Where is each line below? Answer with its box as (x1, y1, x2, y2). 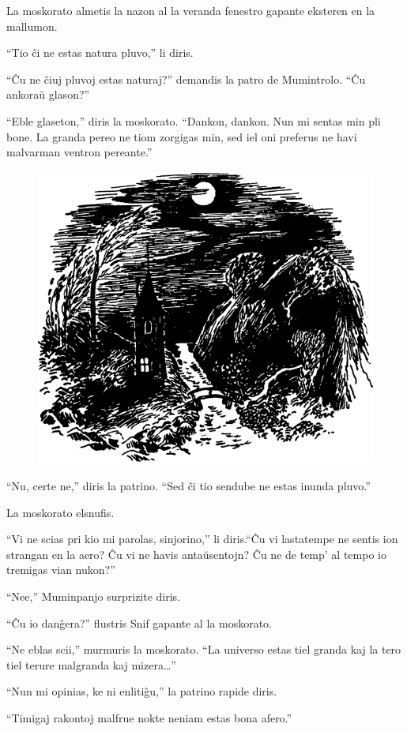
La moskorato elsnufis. (6, 504, 115, 520)
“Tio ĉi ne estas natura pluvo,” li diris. (6, 44, 194, 61)
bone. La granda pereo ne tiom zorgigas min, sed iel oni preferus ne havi (6, 128, 357, 144)
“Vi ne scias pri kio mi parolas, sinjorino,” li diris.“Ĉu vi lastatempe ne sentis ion (6, 530, 398, 547)
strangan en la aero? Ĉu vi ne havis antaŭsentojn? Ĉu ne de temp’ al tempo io (6, 545, 386, 562)
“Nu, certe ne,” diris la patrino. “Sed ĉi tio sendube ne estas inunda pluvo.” (6, 478, 371, 493)
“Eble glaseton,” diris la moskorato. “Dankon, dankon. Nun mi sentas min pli (6, 112, 381, 129)
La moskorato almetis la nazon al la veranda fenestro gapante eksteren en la (6, 2, 375, 18)
